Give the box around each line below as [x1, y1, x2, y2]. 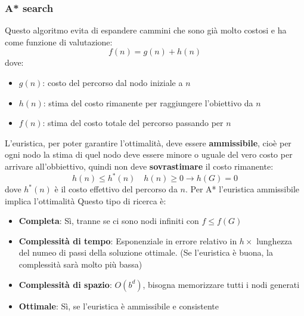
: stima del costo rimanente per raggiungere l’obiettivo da [43, 96, 253, 109]
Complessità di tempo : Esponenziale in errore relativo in [18, 234, 237, 247]
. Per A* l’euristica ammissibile [185, 183, 300, 195]
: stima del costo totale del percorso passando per [42, 116, 224, 129]
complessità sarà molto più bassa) [18, 258, 142, 271]
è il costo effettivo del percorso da [54, 183, 178, 195]
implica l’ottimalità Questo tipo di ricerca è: [5, 194, 166, 207]
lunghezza [256, 234, 293, 247]
